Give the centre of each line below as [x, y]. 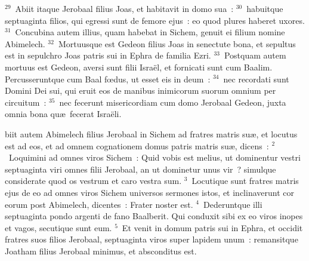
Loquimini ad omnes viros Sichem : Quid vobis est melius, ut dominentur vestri [154, 157]
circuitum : [26, 102]
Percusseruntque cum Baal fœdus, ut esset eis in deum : [108, 79]
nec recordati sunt [256, 79]
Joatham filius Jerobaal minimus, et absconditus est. [101, 251]
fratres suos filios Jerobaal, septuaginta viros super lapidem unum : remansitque [152, 239]
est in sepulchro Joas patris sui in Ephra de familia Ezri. [108, 55]
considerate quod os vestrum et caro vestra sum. [93, 181]
